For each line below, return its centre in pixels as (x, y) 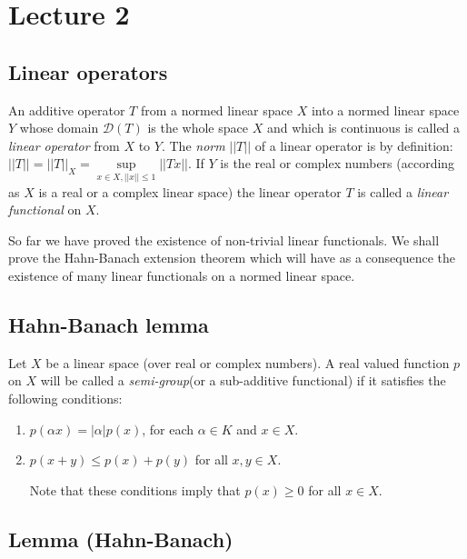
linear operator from (64, 145)
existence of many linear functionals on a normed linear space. (182, 275)
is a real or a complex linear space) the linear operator (190, 191)
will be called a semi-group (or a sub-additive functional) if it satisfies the (243, 380)
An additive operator (67, 110)
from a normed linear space (216, 110)
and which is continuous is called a (363, 128)
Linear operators (88, 71)
